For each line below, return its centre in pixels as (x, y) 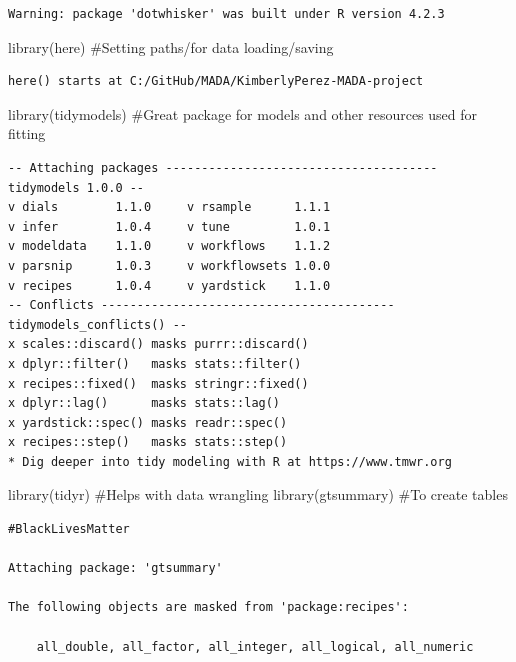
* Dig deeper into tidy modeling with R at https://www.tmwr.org (230, 461)
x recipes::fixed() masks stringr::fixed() (158, 383)
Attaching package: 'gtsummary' (115, 568)
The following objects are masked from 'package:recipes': (208, 607)
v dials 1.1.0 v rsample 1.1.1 (169, 207)
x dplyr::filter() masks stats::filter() (155, 363)
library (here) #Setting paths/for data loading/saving (171, 46)
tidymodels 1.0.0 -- (76, 187)
